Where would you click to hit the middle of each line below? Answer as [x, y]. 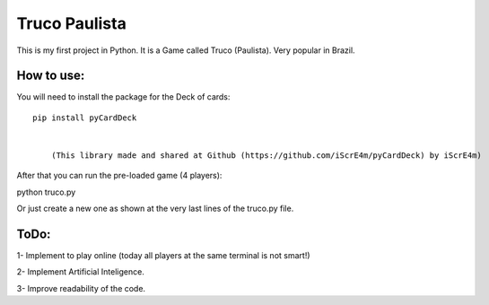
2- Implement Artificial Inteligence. [81, 272]
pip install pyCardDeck [85, 118]
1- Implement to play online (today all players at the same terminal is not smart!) [163, 256]
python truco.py [46, 192]
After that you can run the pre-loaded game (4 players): [119, 176]
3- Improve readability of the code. [81, 288]
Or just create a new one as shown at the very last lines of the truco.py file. [155, 209]
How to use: [51, 76]
